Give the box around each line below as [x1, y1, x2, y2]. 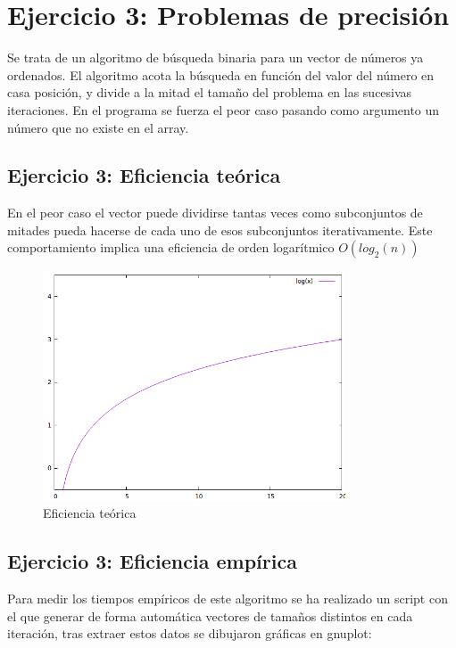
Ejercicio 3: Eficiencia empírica [7, 547, 297, 575]
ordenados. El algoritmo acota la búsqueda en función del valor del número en [7, 65, 435, 84]
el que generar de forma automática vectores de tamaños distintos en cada [7, 606, 413, 625]
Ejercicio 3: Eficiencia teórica [7, 161, 281, 189]
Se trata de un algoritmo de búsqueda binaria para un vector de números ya [7, 48, 424, 67]
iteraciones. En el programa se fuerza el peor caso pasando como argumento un [7, 100, 440, 119]
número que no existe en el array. [7, 118, 189, 136]
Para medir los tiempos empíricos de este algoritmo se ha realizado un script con [7, 589, 448, 608]
